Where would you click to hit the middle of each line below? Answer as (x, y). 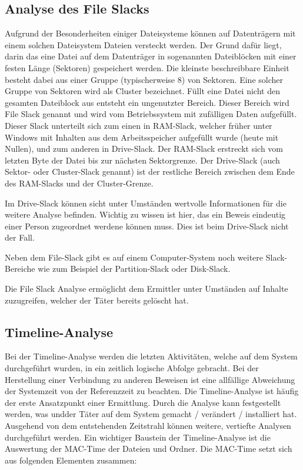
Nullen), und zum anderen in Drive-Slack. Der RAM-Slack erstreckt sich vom (144, 149)
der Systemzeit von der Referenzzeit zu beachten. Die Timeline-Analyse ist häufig (152, 391)
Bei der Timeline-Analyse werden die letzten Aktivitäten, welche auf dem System (151, 356)
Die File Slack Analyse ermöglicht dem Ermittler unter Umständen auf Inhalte (146, 289)
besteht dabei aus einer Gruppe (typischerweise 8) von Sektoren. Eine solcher (144, 79)
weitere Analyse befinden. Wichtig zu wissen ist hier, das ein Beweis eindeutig (145, 214)
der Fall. (20, 237)
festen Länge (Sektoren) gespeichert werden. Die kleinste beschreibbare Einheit (147, 67)
